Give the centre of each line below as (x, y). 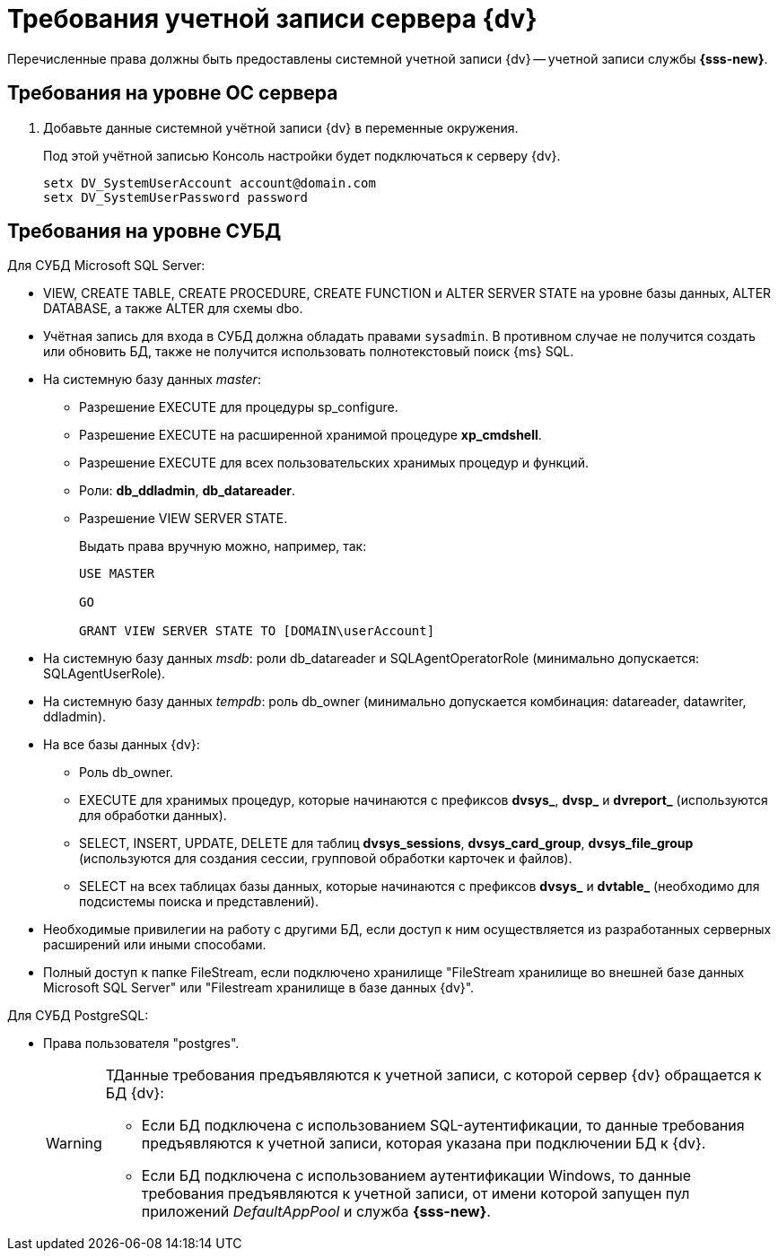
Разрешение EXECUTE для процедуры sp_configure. (239, 407)
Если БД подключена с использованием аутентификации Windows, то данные (416, 1176)
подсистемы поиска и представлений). (199, 902)
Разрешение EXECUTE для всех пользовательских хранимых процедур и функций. (334, 463)
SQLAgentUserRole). (105, 674)
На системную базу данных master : (152, 380)
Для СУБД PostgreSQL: (78, 1016)
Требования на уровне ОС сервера (173, 93)
